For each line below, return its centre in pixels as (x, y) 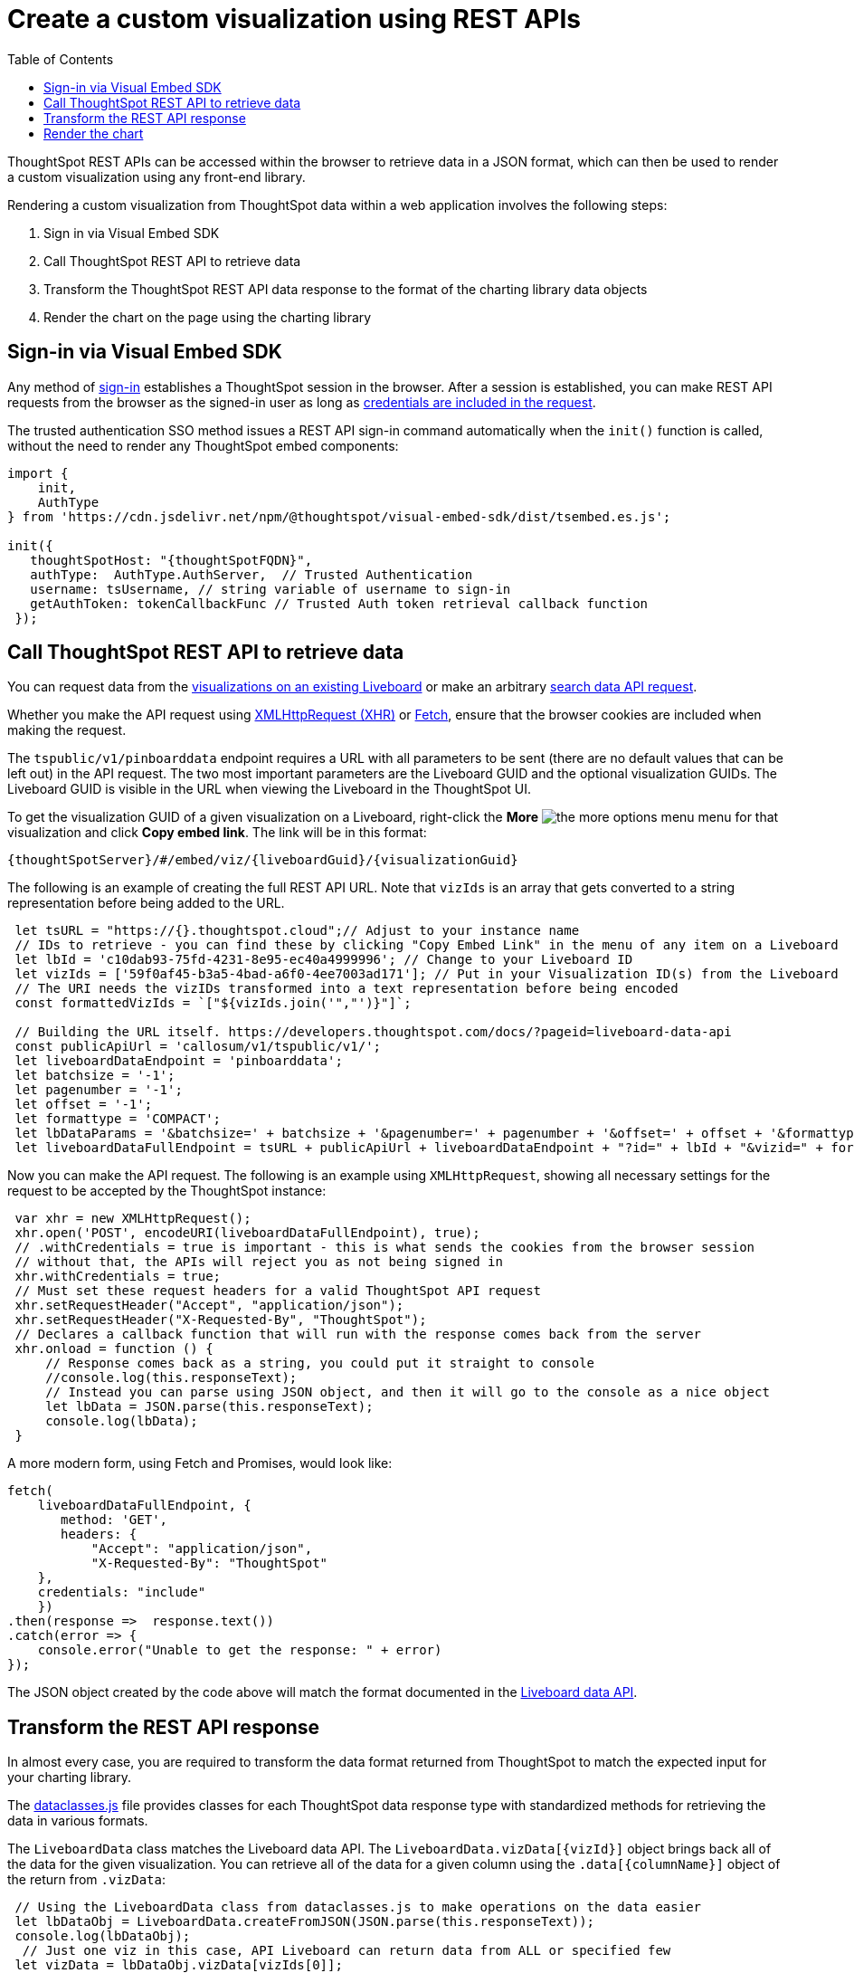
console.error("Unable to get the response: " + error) (240, 1650)
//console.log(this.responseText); (171, 1378)
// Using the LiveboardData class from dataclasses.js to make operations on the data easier (358, 1907)
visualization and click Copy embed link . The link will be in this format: (217, 833)
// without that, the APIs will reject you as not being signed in (259, 1262)
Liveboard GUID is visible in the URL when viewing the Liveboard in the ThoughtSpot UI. (270, 789)
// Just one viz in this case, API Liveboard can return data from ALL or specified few (346, 1951)
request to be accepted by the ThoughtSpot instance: (167, 1191)
